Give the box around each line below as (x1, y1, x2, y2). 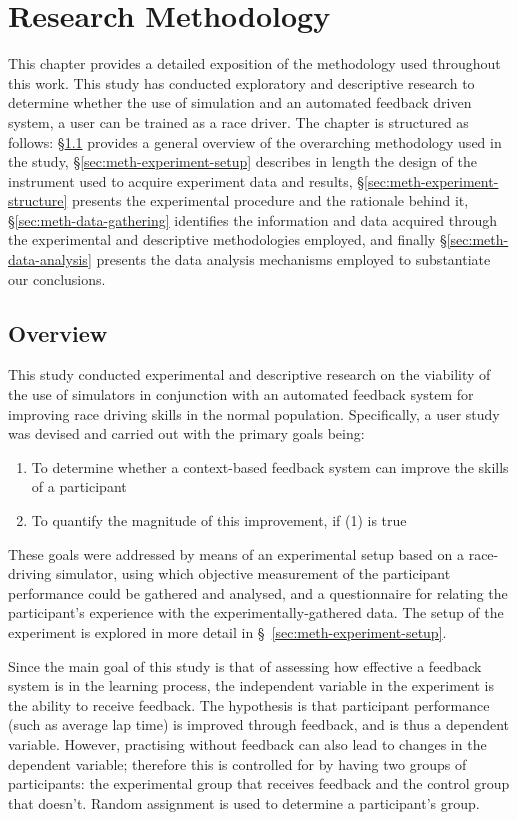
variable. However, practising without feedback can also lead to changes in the (8, 733, 487, 754)
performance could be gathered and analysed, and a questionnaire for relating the (8, 582, 508, 603)
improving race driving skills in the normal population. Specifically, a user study (8, 403, 500, 424)
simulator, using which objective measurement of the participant (55, 563, 451, 584)
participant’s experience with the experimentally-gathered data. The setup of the (8, 602, 504, 623)
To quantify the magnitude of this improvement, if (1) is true (31, 510, 407, 531)
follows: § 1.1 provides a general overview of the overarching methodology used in (8, 131, 502, 152)
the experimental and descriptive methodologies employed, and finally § (8, 229, 447, 250)
